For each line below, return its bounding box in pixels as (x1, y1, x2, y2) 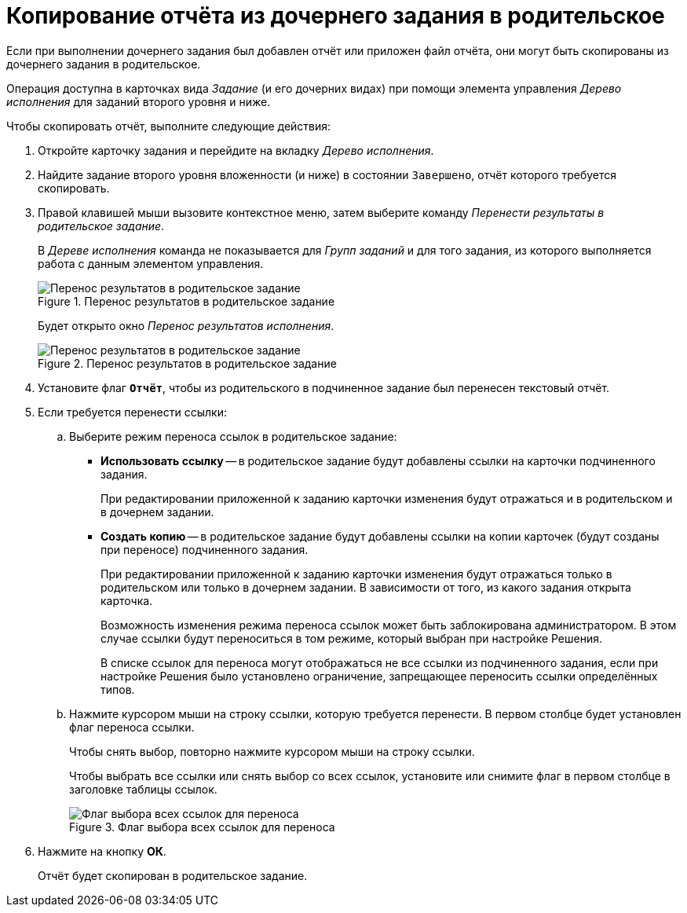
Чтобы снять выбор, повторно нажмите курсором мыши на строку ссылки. (69, 744, 475, 758)
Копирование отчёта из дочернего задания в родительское (6, 2, 665, 29)
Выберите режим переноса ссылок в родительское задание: (69, 429, 397, 443)
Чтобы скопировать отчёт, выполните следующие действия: (6, 119, 331, 133)
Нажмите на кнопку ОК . (38, 844, 166, 858)
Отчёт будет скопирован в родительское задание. (38, 868, 308, 882)
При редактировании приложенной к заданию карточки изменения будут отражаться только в (100, 566, 612, 581)
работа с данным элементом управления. (38, 256, 264, 270)
